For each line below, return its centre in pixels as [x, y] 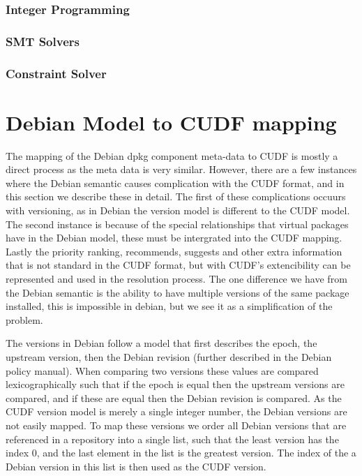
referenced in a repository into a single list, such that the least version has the [172, 439]
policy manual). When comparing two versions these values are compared [162, 370]
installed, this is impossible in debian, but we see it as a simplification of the [169, 306]
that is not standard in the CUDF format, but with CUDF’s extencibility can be [178, 265]
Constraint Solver [56, 73]
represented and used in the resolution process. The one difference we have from [176, 278]
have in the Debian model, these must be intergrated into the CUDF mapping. [174, 238]
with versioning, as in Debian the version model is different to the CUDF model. [178, 210]
